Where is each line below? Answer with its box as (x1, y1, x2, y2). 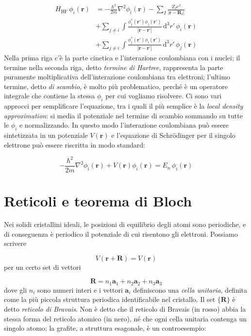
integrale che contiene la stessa (4, 91, 95, 101)
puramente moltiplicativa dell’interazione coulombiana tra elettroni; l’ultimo (4, 72, 231, 82)
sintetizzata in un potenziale (4, 130, 88, 140)
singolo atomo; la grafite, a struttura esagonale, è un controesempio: (4, 323, 206, 333)
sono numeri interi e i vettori (37, 284, 123, 295)
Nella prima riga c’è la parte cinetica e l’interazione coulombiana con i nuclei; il (4, 52, 240, 62)
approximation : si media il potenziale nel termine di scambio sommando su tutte (4, 110, 243, 120)
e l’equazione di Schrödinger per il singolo (111, 130, 235, 140)
